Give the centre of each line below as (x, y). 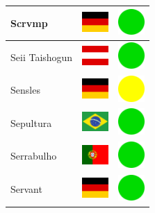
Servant (26, 189)
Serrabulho (34, 156)
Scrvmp (29, 23)
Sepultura (31, 122)
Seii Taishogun (42, 57)
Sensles (25, 90)
